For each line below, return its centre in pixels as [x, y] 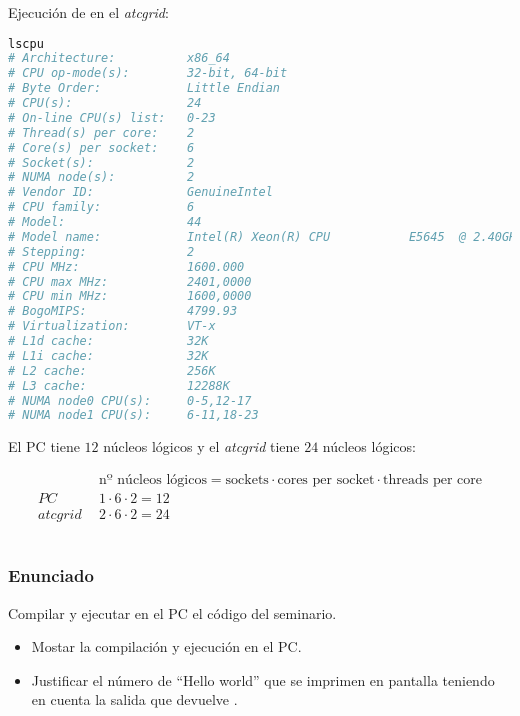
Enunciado [51, 575]
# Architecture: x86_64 [119, 58]
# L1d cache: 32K [108, 341]
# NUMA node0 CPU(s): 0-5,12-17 [130, 400]
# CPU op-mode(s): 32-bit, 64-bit [148, 73]
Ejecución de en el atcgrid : [88, 12]
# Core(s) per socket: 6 [101, 147]
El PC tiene [44, 446]
